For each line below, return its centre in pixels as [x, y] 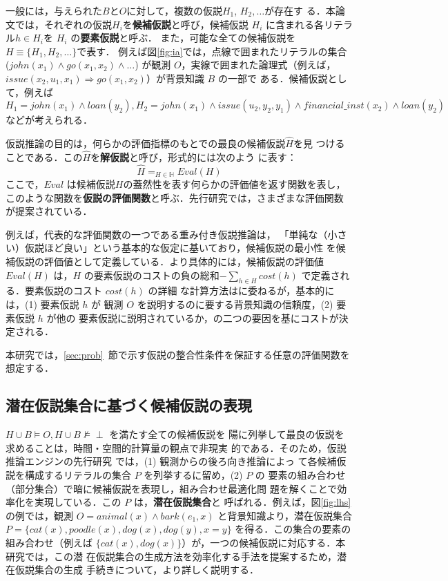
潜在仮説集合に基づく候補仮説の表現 [129, 405]
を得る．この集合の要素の [293, 529]
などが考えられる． [49, 120]
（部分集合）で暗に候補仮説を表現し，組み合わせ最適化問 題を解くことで [172, 488]
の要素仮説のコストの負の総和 [152, 275]
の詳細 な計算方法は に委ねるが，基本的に [241, 290]
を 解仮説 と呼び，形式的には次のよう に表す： [194, 156]
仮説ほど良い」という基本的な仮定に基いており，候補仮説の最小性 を [180, 248]
